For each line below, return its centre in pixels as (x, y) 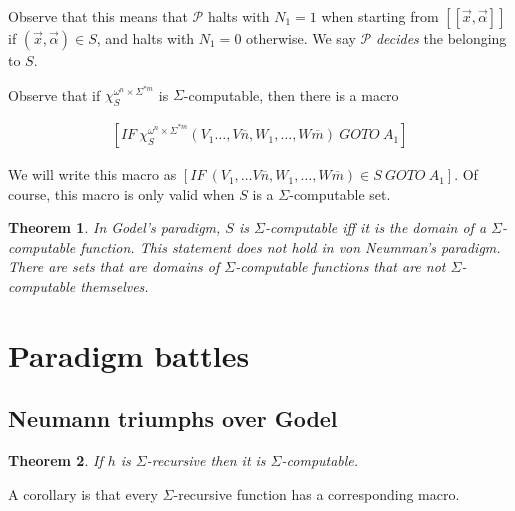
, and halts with (145, 38)
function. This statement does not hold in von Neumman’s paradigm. (290, 246)
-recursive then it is (206, 460)
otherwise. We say (301, 38)
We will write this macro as (92, 174)
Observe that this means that (98, 16)
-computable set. (340, 193)
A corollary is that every (83, 493)
